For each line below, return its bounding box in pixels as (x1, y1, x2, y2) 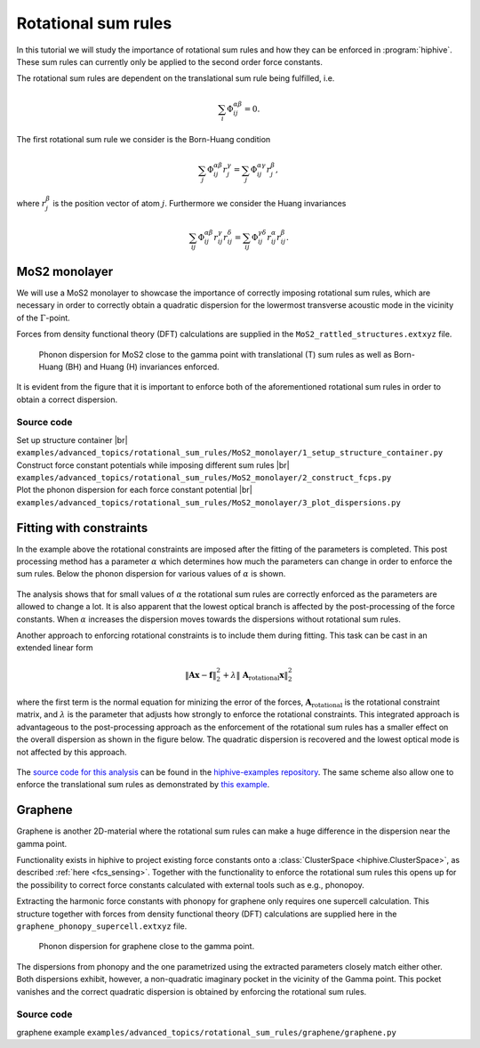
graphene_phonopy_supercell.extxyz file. (16, 921, 188, 931)
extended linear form (16, 642, 93, 653)
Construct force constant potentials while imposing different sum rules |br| (16, 459, 290, 471)
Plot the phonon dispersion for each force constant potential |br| (16, 485, 252, 496)
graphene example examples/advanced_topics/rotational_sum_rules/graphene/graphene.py (16, 1027, 397, 1037)
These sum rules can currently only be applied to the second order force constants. (16, 56, 324, 67)
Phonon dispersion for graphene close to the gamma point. (38, 941, 255, 952)
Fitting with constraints (16, 520, 148, 536)
